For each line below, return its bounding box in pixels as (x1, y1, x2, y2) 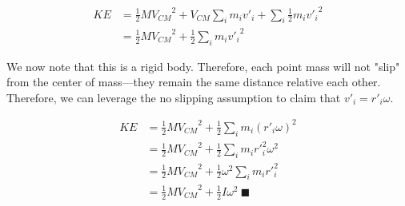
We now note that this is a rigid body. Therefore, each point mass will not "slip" (6, 57, 400, 74)
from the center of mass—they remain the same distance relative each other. (6, 73, 381, 90)
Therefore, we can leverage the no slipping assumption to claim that (6, 89, 341, 105)
